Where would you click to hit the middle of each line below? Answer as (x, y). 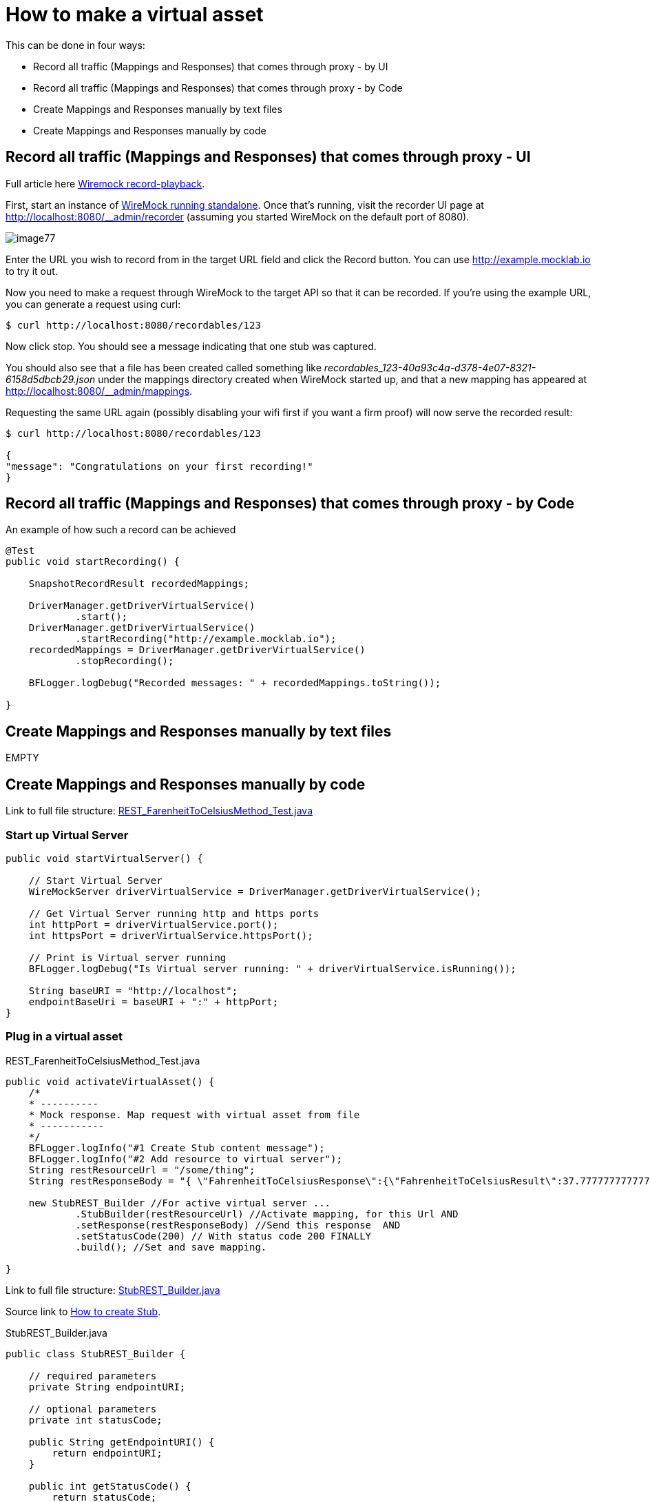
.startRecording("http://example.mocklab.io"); (206, 639)
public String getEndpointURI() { (122, 1442)
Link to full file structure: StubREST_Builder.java (113, 1290)
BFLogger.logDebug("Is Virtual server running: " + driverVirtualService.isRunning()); (272, 968)
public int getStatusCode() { (110, 1486)
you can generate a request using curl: (93, 304)
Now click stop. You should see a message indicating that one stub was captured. (191, 346)
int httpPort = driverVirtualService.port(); (154, 924)
